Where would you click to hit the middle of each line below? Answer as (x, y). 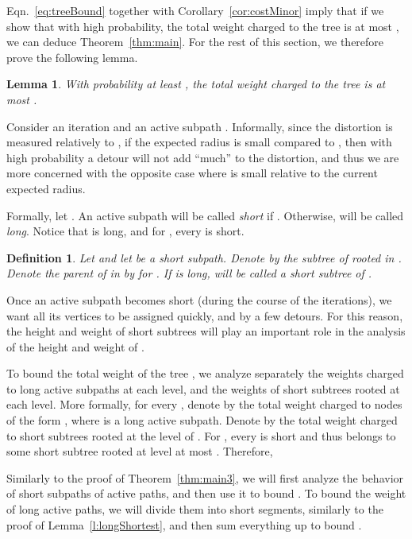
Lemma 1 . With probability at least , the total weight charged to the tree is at (196, 84)
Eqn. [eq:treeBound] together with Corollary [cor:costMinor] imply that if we (195, 10)
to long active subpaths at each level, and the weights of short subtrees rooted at (203, 388)
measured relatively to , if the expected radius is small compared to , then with (199, 142)
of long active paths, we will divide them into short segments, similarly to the (195, 509)
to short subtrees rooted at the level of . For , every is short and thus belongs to (201, 435)
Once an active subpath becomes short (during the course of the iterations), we (199, 299)
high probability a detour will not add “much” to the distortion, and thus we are (203, 157)
